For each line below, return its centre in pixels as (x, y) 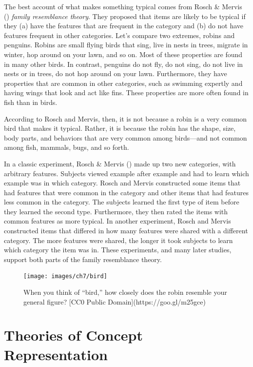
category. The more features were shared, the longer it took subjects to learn (118, 240)
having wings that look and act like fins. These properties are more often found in (126, 92)
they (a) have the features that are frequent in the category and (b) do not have (124, 26)
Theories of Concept (73, 335)
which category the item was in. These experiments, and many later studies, (118, 250)
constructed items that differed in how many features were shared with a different (126, 231)
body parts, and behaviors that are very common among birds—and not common (126, 137)
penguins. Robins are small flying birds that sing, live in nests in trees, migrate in (126, 45)
